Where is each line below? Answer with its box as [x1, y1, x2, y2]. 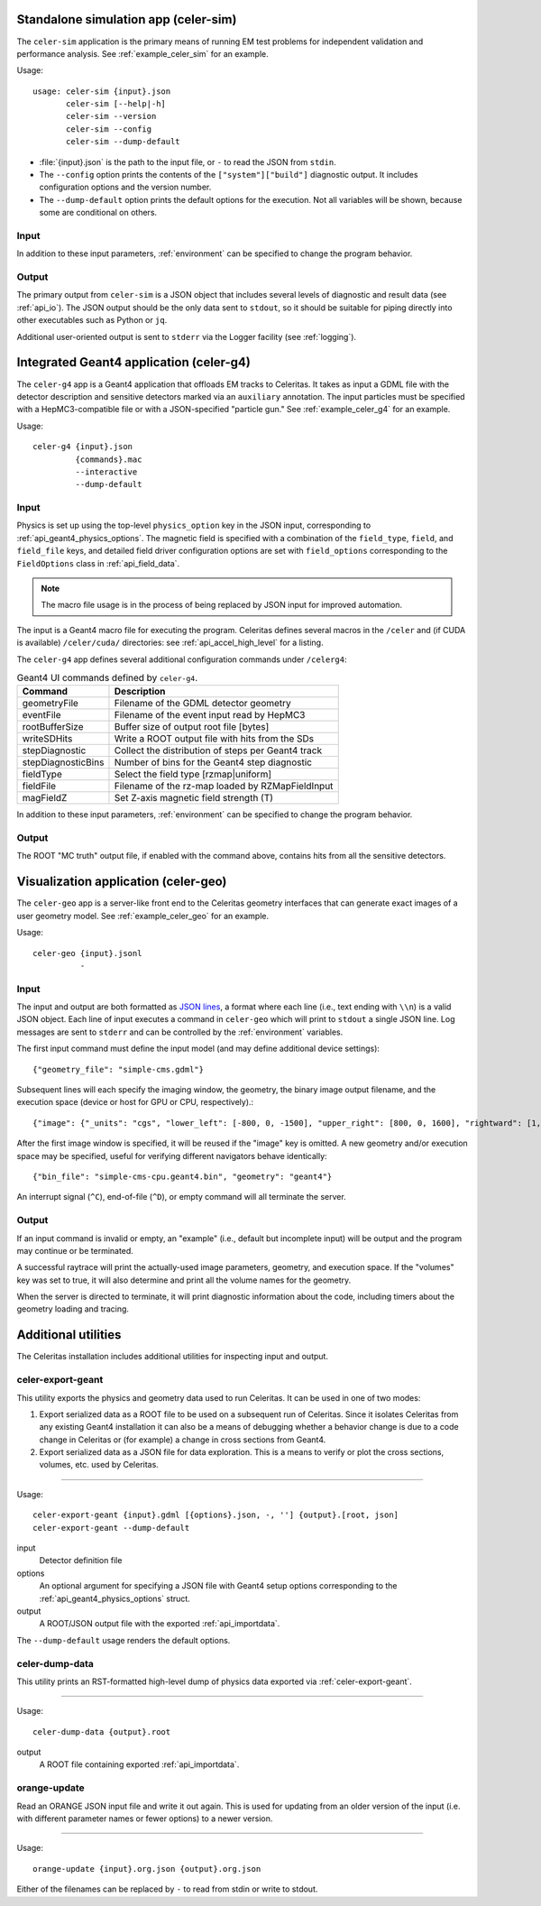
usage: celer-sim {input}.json [32, 86, 171, 97]
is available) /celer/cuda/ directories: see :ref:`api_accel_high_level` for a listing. [16, 637, 324, 649]
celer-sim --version [66, 111, 157, 122]
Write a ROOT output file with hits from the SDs [114, 732, 315, 745]
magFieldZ [22, 792, 68, 805]
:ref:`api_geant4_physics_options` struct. [39, 1593, 191, 1604]
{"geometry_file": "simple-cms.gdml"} [32, 1064, 205, 1074]
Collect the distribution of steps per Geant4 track [114, 744, 323, 757]
